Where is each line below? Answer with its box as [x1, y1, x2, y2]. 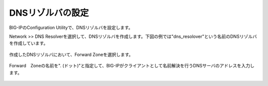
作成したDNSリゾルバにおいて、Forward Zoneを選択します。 [9, 52, 134, 57]
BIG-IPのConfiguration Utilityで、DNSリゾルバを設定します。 [9, 25, 134, 30]
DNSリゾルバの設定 [9, 7, 89, 18]
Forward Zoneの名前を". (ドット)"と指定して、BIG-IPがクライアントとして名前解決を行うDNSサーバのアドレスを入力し [9, 63, 255, 69]
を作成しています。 [9, 40, 48, 46]
